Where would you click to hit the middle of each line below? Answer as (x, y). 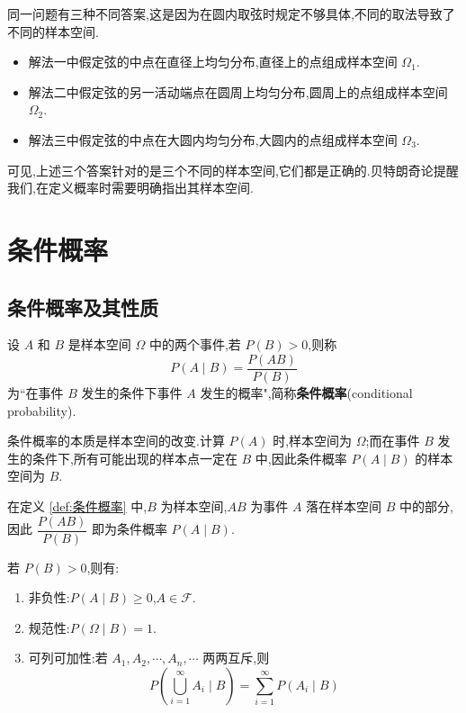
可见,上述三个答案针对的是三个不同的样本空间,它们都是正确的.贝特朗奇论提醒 (233, 170)
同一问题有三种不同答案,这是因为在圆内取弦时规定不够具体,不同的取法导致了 (231, 14)
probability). (42, 410)
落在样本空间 (344, 505)
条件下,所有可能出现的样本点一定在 (134, 458)
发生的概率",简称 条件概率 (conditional (306, 392)
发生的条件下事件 (132, 392)
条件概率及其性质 (83, 307)
